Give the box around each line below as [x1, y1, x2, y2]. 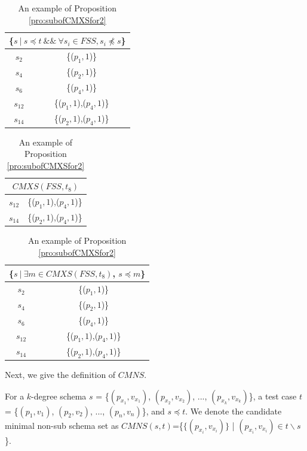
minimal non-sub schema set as [5, 419, 119, 431]
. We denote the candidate [185, 404, 282, 417]
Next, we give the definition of [5, 368, 116, 380]
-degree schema [31, 389, 87, 402]
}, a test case [248, 389, 297, 402]
